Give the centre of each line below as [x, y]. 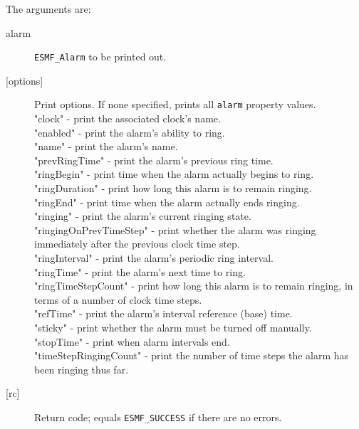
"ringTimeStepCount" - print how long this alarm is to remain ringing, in [194, 286]
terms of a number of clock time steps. [118, 299]
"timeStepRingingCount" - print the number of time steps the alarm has [192, 355]
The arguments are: [48, 9]
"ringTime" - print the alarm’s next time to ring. [140, 271]
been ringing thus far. [82, 369]
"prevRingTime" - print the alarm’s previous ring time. [154, 160]
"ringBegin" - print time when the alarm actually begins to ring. [174, 174]
